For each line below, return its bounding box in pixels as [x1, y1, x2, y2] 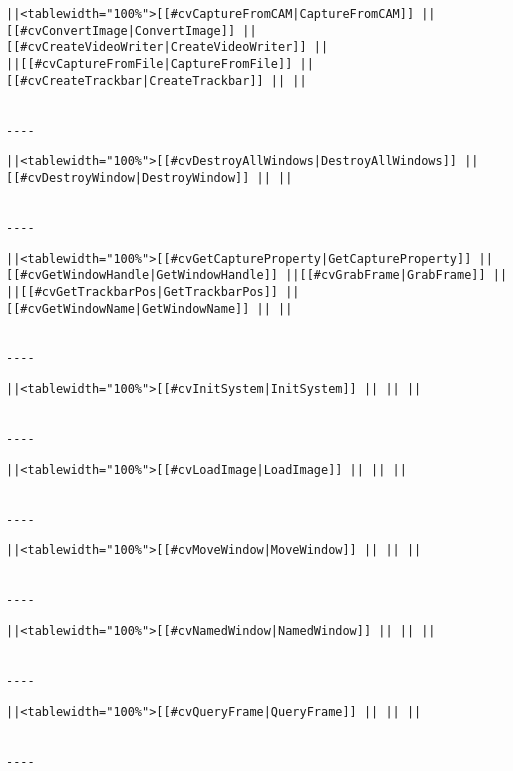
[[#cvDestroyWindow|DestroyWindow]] [6, 170, 250, 185]
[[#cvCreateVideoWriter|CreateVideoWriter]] [6, 40, 307, 55]
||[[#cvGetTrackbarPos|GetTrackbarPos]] [6, 284, 279, 299]
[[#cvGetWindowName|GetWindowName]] [6, 301, 250, 316]
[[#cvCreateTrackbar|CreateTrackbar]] [6, 73, 264, 88]
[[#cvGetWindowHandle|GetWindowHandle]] [6, 268, 279, 283]
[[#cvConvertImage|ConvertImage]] [6, 23, 236, 38]
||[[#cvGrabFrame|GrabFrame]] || [285, 268, 508, 283]
